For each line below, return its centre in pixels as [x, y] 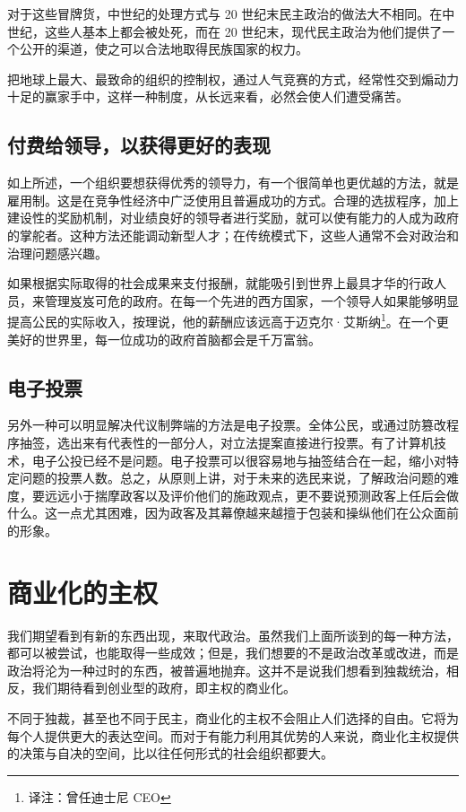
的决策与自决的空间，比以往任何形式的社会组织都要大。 [170, 753]
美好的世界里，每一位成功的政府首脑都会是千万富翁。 [164, 339]
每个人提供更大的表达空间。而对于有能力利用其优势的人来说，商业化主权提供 [233, 735]
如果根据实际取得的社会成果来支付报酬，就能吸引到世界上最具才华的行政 [220, 283]
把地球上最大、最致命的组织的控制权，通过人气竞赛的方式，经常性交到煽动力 [233, 79]
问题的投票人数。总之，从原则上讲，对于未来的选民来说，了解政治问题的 [233, 478]
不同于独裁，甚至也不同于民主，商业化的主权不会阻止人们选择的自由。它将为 [233, 718]
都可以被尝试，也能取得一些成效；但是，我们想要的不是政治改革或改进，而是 [233, 653]
